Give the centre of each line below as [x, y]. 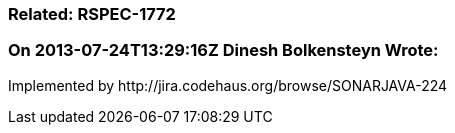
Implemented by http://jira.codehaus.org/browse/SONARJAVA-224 [228, 85]
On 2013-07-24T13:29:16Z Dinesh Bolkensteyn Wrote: [223, 50]
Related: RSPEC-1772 [92, 14]
